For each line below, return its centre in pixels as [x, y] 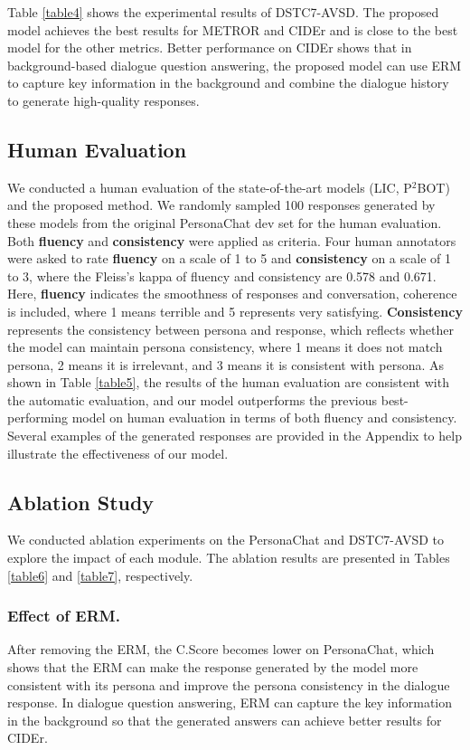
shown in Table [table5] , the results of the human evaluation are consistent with [228, 382]
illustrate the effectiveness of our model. [118, 453]
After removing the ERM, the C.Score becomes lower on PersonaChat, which [221, 649]
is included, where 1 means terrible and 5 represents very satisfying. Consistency [235, 311]
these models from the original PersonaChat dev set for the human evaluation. [225, 222]
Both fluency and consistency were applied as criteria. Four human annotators [232, 240]
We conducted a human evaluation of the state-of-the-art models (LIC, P [210, 187]
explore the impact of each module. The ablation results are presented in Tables [229, 558]
